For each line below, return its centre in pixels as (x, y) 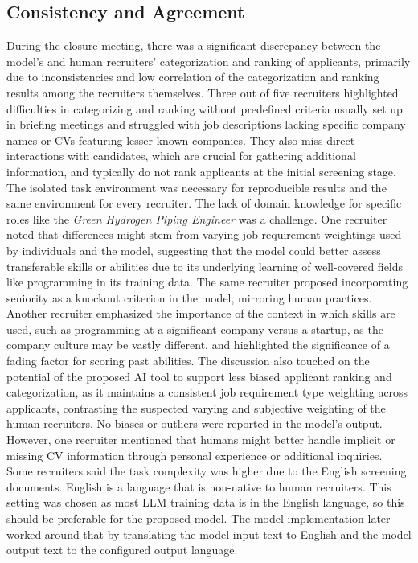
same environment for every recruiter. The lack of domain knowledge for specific (204, 203)
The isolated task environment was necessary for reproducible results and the (197, 187)
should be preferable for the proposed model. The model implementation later (199, 518)
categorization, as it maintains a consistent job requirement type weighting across (207, 392)
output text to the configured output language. (122, 550)
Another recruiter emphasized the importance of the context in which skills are (201, 313)
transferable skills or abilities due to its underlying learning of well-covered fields (205, 266)
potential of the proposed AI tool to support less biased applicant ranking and (199, 376)
